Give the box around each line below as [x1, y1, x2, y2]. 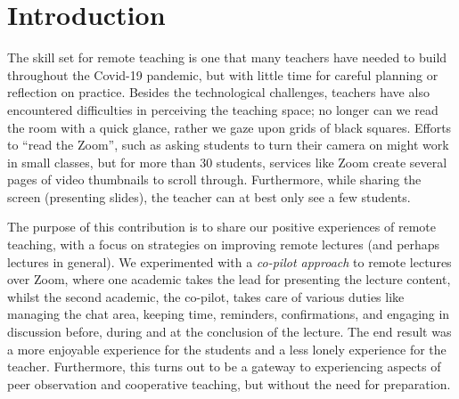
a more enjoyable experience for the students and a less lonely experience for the [7, 339, 447, 358]
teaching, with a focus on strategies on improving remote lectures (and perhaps [7, 235, 440, 254]
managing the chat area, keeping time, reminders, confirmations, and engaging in [7, 305, 450, 323]
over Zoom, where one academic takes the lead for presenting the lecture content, [7, 270, 451, 289]
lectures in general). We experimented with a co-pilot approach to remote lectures [7, 252, 452, 271]
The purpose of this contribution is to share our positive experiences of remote [7, 217, 436, 236]
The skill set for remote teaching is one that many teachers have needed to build [7, 48, 447, 67]
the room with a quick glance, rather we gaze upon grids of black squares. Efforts [7, 118, 452, 136]
